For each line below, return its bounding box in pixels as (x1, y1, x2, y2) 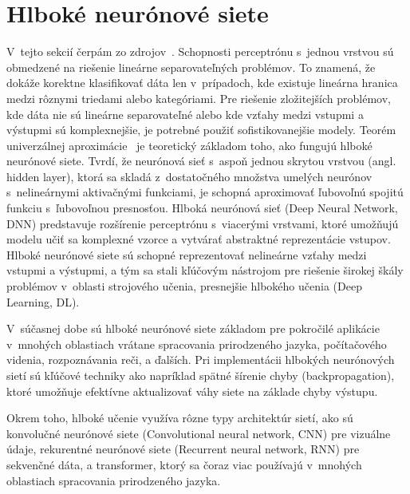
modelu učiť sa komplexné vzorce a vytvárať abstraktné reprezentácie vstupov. (6, 231, 391, 247)
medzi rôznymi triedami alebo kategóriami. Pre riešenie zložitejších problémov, (6, 89, 392, 106)
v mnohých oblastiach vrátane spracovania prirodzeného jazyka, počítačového (6, 335, 387, 352)
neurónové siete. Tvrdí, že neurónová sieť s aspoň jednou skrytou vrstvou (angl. (6, 152, 396, 169)
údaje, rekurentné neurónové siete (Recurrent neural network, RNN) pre (6, 441, 360, 457)
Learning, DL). (6, 293, 80, 310)
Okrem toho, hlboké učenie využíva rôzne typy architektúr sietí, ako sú (6, 409, 353, 426)
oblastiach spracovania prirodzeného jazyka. (6, 472, 221, 488)
